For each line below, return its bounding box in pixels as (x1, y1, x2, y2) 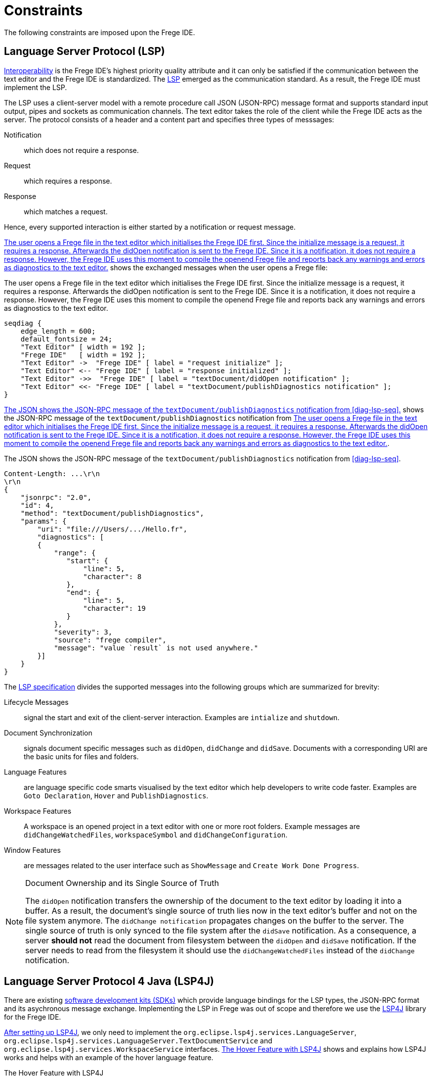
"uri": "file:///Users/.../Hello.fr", (37, 525, 187, 533)
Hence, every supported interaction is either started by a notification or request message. (4, 222, 296, 231)
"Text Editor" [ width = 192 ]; (20, 343, 146, 351)
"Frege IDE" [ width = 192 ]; (20, 350, 146, 359)
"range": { (54, 548, 96, 557)
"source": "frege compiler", (54, 636, 167, 644)
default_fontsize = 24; (20, 335, 113, 343)
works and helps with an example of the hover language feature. (4, 1053, 214, 1062)
